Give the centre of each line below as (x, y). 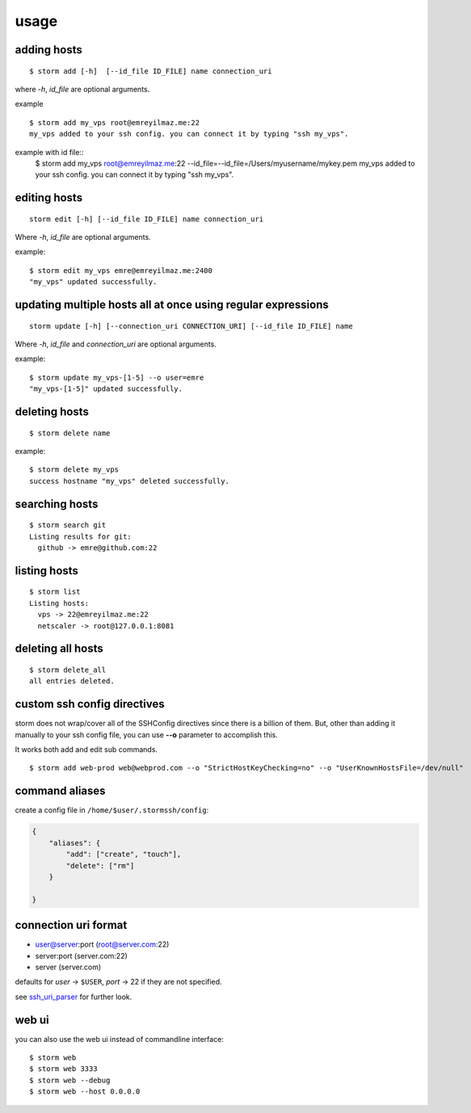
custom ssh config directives (90, 704)
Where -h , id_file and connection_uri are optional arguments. (116, 344)
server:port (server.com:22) (82, 955)
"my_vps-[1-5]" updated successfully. (106, 389)
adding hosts (48, 50)
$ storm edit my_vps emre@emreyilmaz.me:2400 (121, 270)
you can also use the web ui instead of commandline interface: (119, 1039)
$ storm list (55, 592)
